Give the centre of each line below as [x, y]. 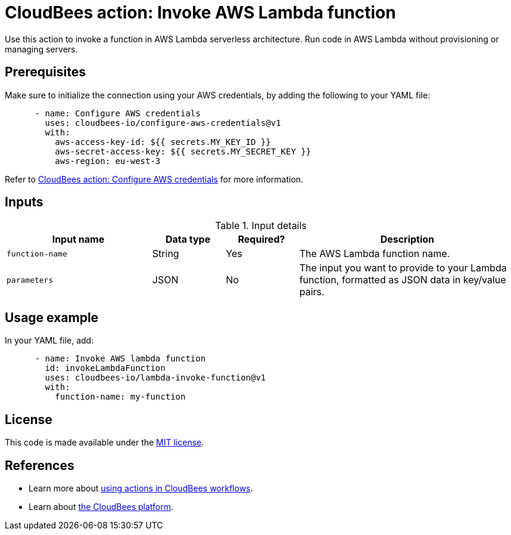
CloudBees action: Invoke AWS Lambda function [200, 13]
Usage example [52, 317]
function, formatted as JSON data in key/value [403, 280]
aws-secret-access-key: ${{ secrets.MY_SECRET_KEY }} [183, 151]
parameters [30, 280]
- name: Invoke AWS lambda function [120, 359]
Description [407, 239]
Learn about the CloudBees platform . [101, 506]
